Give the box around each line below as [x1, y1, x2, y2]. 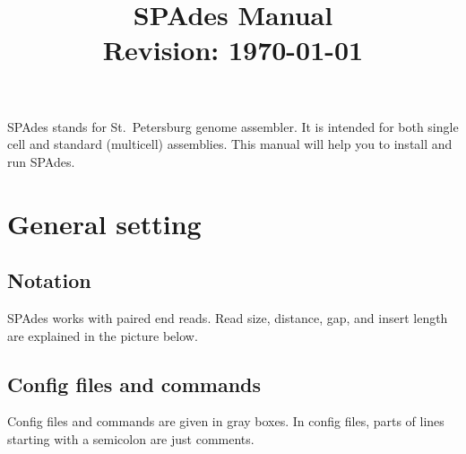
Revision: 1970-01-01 [102, 31, 364, 68]
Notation [7, 266, 91, 294]
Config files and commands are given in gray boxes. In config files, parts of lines [7, 412, 444, 431]
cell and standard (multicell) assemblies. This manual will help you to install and [7, 135, 453, 153]
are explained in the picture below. [7, 326, 198, 345]
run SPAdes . [7, 152, 75, 170]
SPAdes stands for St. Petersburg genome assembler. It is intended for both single [7, 117, 459, 135]
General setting [7, 205, 202, 241]
